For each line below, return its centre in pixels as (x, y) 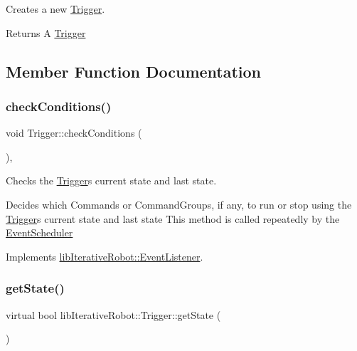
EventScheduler (39, 232)
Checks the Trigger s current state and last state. (111, 180)
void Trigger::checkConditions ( (74, 133)
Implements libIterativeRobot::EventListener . (105, 256)
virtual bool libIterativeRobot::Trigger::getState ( (113, 314)
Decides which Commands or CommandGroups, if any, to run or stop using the (179, 204)
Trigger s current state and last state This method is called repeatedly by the (173, 218)
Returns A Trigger (46, 32)
